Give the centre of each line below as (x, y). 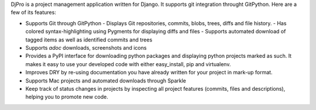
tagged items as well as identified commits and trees (89, 39)
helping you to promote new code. (67, 97)
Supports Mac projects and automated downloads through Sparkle (106, 80)
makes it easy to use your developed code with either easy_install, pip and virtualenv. (128, 64)
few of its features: (34, 12)
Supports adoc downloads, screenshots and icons (86, 47)
